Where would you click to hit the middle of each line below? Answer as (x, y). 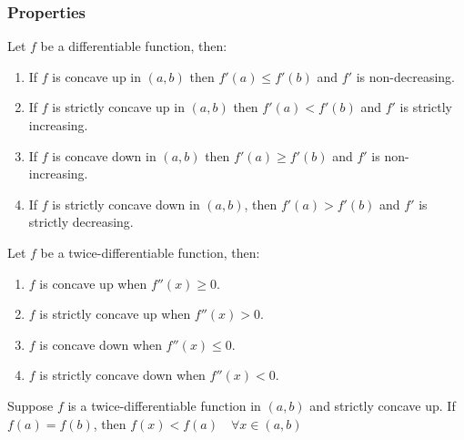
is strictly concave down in (126, 204)
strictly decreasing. (81, 222)
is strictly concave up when (115, 314)
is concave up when (93, 283)
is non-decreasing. (405, 76)
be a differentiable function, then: (134, 46)
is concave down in (104, 155)
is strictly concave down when (122, 375)
